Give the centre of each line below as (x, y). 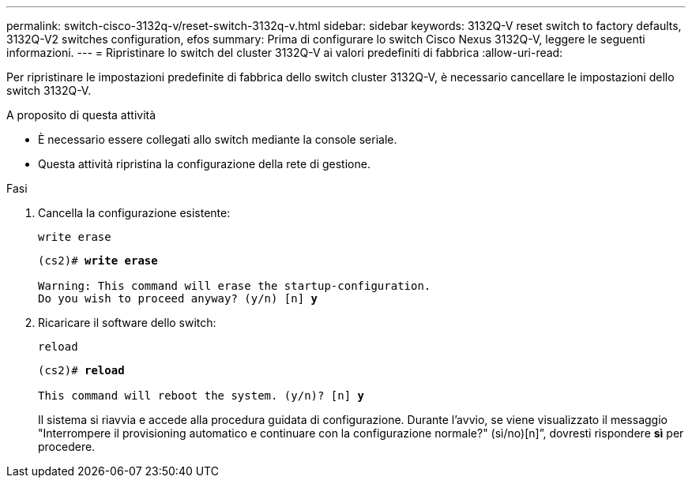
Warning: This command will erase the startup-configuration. (235, 286)
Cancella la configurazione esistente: (134, 213)
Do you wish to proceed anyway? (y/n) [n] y (178, 298)
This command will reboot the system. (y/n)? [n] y (201, 396)
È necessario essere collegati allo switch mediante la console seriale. (218, 139)
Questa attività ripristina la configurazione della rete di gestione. (204, 164)
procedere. (67, 446)
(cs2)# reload (81, 370)
